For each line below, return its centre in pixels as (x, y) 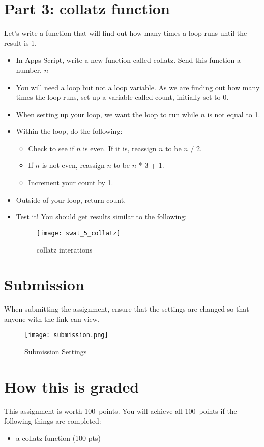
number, (29, 69)
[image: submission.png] (66, 335)
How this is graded (72, 386)
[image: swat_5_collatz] (78, 233)
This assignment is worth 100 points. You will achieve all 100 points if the (121, 411)
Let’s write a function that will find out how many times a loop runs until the (126, 33)
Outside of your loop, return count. (71, 199)
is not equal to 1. (234, 114)
